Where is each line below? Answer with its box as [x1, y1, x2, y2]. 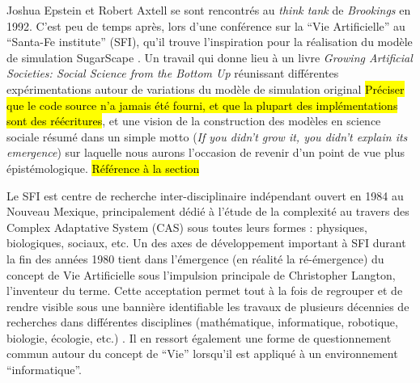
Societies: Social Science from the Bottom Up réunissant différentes [6, 65, 339, 82]
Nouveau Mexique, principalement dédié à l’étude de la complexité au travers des [6, 203, 409, 220]
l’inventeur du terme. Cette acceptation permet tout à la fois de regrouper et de [6, 282, 403, 299]
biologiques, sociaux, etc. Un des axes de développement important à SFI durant [6, 234, 406, 251]
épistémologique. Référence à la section [6, 159, 200, 176]
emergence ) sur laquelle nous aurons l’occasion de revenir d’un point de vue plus [6, 144, 405, 161]
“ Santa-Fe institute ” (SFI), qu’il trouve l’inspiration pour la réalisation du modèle [6, 33, 413, 50]
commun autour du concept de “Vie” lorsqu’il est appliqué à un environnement [6, 345, 398, 362]
